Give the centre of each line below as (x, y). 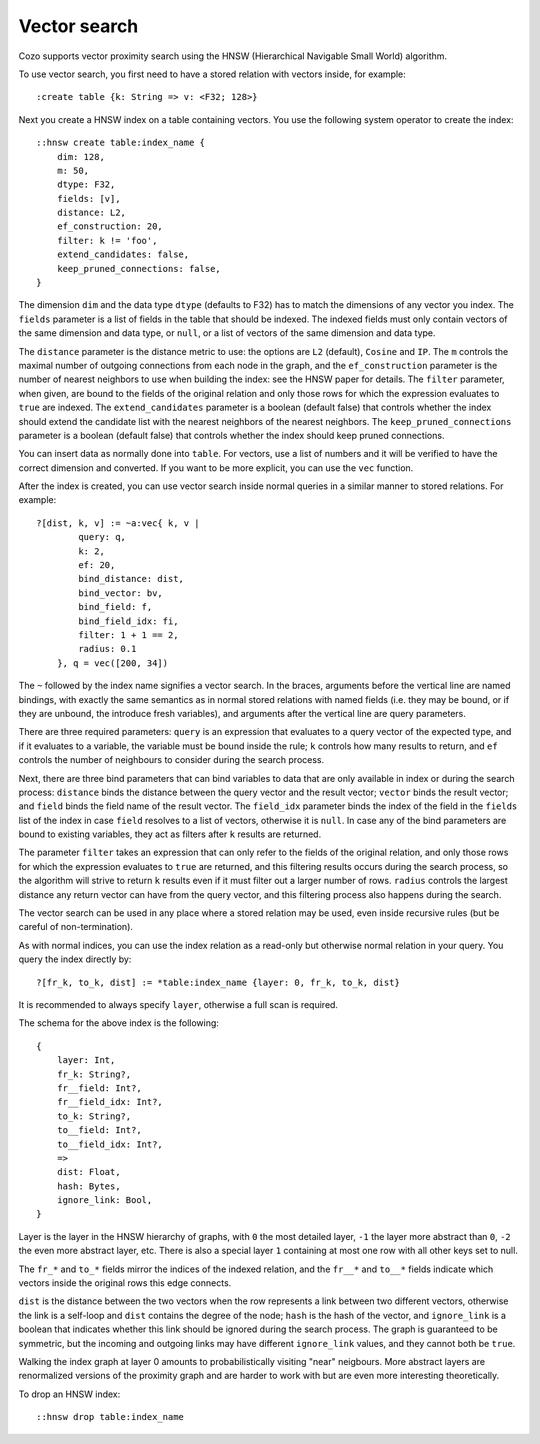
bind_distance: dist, (131, 579)
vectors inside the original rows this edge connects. (125, 1283)
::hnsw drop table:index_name (110, 1417)
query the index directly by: (75, 959)
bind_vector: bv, (121, 593)
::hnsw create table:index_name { (120, 143)
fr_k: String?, (94, 1074)
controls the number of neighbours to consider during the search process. (171, 760)
